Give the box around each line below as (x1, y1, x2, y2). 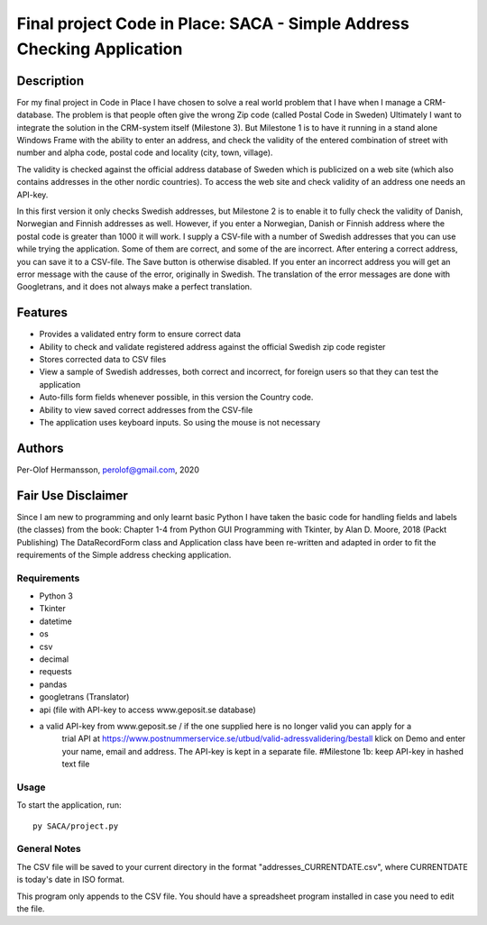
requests (39, 666, 72, 677)
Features (16, 305, 68, 320)
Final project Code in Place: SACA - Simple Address (16, 14, 409, 33)
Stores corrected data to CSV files (39, 354, 167, 365)
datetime (39, 616, 72, 627)
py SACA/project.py (32, 820, 119, 831)
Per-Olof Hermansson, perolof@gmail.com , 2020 (16, 464, 200, 475)
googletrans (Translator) (39, 691, 130, 702)
